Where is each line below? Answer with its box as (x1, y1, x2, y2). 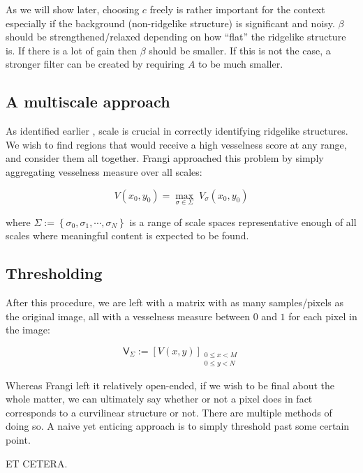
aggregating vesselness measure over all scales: (6, 164, 202, 179)
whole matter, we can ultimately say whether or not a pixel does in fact (6, 391, 313, 406)
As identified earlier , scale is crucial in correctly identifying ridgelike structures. (6, 123, 348, 138)
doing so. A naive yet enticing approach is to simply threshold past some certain (6, 419, 350, 433)
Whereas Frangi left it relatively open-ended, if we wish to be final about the (6, 377, 335, 392)
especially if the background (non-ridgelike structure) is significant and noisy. (6, 15, 335, 30)
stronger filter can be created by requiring (6, 57, 185, 71)
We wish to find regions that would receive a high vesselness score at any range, (6, 137, 347, 151)
